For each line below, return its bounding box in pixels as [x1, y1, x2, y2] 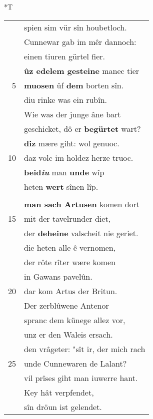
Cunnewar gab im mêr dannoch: [24, 35, 136, 47]
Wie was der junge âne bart [24, 108, 121, 120]
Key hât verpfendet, [24, 386, 94, 398]
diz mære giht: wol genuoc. [24, 137, 119, 149]
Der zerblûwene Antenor [24, 299, 109, 311]
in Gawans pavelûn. [24, 270, 92, 282]
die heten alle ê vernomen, [24, 241, 116, 253]
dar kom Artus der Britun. [24, 285, 117, 297]
